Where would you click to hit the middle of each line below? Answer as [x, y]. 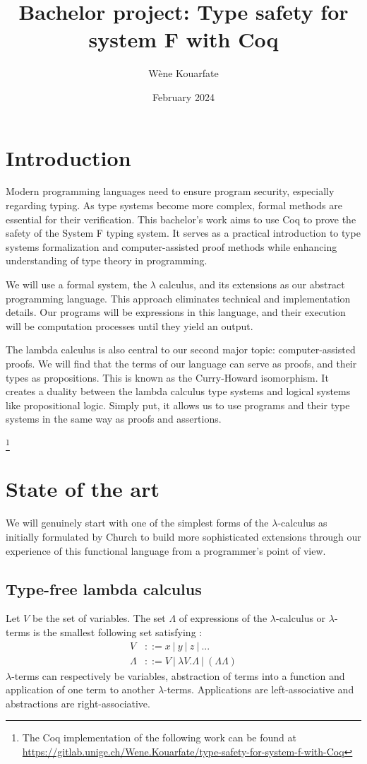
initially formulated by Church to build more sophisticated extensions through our [183, 536]
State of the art [83, 489]
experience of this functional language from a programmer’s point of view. [166, 550]
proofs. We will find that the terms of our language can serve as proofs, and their [181, 363]
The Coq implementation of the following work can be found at [159, 737]
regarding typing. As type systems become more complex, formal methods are [174, 205]
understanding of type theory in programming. [107, 260]
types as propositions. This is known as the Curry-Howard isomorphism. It [167, 377]
